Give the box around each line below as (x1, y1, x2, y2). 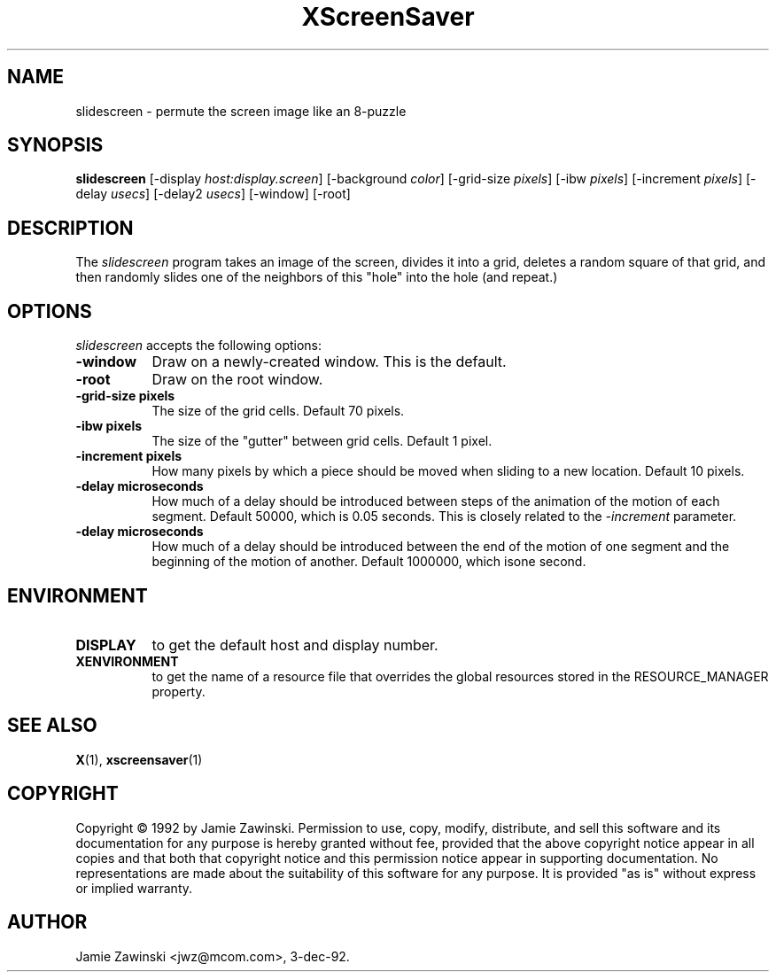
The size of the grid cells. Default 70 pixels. (151, 403, 405, 419)
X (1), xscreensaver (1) (75, 751, 203, 767)
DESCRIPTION (7, 216, 134, 239)
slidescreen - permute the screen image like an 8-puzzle (75, 103, 407, 119)
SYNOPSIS (7, 134, 104, 157)
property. (151, 683, 206, 699)
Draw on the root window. (151, 370, 323, 389)
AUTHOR (7, 911, 88, 934)
